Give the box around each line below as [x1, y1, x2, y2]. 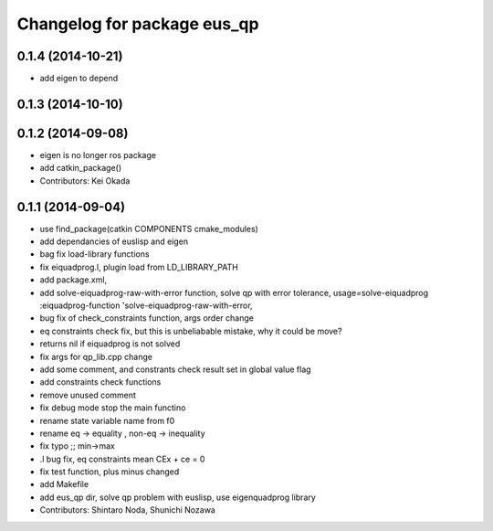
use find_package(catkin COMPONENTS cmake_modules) [39, 223, 259, 234]
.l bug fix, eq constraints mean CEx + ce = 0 [39, 453, 205, 464]
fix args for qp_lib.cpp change [39, 351, 152, 362]
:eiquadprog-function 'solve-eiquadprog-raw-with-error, [39, 300, 253, 311]
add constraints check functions [39, 377, 162, 388]
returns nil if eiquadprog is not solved [39, 338, 181, 349]
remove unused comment [39, 389, 137, 400]
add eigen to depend [39, 73, 119, 84]
